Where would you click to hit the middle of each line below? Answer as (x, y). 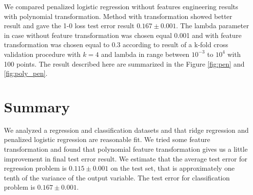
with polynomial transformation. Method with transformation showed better (118, 16)
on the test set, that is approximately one (173, 168)
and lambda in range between (145, 54)
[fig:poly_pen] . (26, 73)
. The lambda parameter (213, 26)
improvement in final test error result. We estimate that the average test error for (126, 158)
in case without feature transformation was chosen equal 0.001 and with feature (123, 35)
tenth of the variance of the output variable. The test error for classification (117, 177)
